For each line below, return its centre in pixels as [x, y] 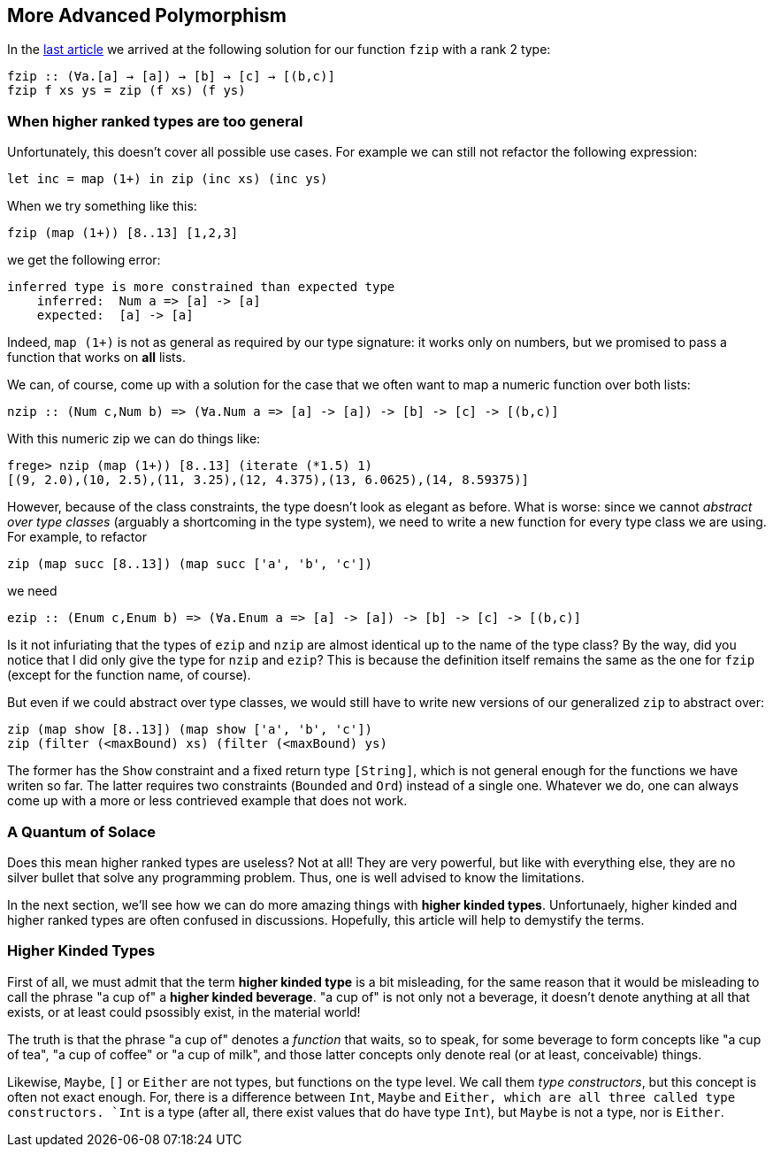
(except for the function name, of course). [129, 675]
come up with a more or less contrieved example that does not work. [207, 801]
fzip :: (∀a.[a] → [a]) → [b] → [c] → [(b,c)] [171, 77]
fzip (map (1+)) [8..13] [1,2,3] [123, 233]
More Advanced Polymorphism [147, 15]
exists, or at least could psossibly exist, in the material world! [184, 1012]
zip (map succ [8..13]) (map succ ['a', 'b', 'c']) [190, 564]
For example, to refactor [77, 537]
